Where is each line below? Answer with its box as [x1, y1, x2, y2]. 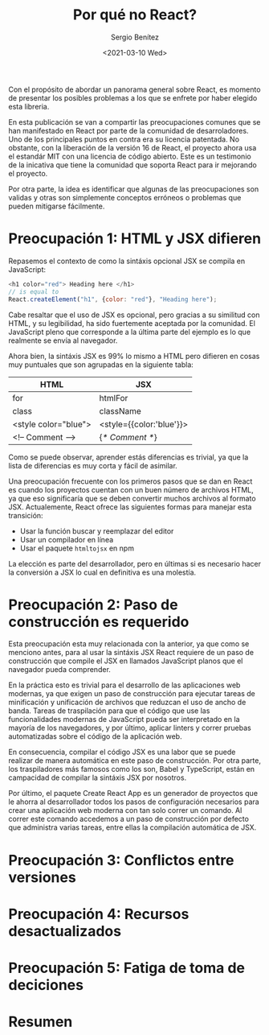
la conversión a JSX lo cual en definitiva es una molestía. [8, 567, 197, 577]
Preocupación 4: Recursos [8, 905, 190, 923]
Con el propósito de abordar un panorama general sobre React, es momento [8, 85, 261, 94]
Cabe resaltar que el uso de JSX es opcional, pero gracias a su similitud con [8, 310, 260, 320]
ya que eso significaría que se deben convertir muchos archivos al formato [8, 493, 256, 503]
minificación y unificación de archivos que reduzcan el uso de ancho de [8, 698, 247, 707]
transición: [8, 510, 43, 520]
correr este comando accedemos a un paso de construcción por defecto [8, 814, 249, 824]
